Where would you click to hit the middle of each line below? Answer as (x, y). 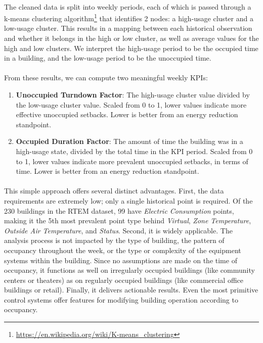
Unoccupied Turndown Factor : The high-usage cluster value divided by (133, 94)
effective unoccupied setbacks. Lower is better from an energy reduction (127, 114)
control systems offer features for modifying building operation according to (121, 299)
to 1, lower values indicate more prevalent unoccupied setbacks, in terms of (132, 161)
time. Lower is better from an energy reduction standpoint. (107, 171)
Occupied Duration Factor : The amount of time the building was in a (129, 141)
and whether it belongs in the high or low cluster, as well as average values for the (131, 38)
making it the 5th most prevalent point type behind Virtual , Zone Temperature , (128, 220)
